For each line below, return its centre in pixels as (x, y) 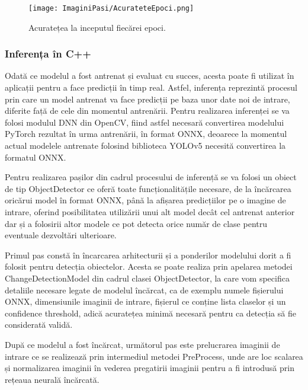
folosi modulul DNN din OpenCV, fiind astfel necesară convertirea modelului (145, 122)
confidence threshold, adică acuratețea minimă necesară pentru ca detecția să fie (150, 313)
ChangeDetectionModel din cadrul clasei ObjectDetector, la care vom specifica (147, 278)
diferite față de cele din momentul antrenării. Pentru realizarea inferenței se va (147, 111)
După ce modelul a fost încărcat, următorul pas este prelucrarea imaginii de (142, 344)
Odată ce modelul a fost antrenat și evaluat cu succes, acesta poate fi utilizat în (150, 76)
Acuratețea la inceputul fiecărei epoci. (97, 27)
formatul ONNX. (36, 157)
